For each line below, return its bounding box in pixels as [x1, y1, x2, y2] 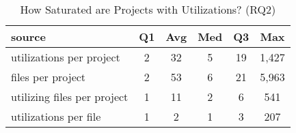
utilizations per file [11, 108, 101, 124]
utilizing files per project [11, 89, 129, 104]
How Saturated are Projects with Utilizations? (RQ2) [20, 1, 276, 17]
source [11, 29, 46, 44]
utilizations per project [11, 49, 120, 65]
